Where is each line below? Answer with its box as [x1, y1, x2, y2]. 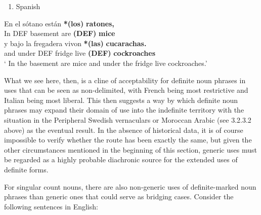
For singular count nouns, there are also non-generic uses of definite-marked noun [4, 181, 256, 192]
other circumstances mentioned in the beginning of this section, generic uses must [4, 144, 257, 155]
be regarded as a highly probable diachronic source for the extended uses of [4, 154, 238, 165]
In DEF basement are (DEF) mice [4, 28, 115, 39]
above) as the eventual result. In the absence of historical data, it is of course [4, 124, 243, 135]
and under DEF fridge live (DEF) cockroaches [4, 48, 156, 58]
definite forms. [4, 164, 49, 174]
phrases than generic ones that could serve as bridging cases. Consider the [4, 191, 234, 202]
